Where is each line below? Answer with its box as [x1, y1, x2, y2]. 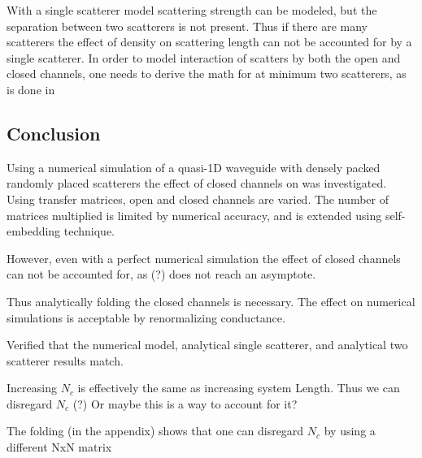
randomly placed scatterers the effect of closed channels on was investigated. [7, 175, 387, 192]
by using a [324, 422, 376, 439]
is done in [7, 80, 55, 97]
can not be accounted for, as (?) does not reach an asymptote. [7, 266, 316, 283]
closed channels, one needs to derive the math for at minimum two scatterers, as [7, 65, 407, 82]
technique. [63, 223, 115, 240]
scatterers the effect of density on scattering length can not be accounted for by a [7, 33, 412, 50]
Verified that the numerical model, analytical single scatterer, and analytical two [7, 336, 408, 353]
